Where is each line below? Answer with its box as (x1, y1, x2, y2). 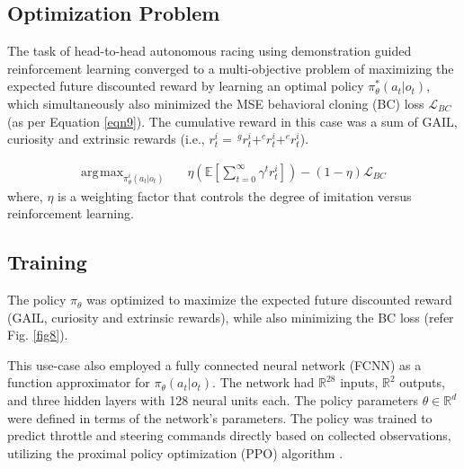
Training (7, 248, 87, 276)
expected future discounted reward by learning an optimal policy (7, 76, 364, 95)
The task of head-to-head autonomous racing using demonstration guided (7, 41, 412, 60)
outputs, (399, 373, 445, 392)
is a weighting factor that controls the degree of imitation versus (58, 186, 412, 205)
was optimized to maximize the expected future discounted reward (86, 290, 452, 309)
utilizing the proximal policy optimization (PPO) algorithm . (7, 443, 344, 462)
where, (7, 186, 43, 205)
